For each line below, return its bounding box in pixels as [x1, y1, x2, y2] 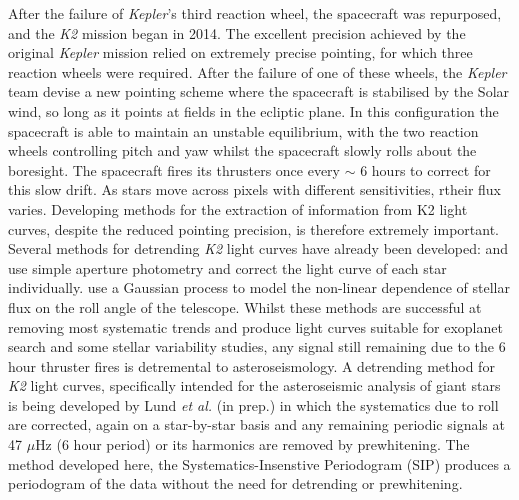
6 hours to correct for [360, 159, 491, 180]
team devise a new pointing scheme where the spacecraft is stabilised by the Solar [8, 81, 510, 102]
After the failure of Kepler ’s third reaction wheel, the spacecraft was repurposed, [8, 3, 502, 23]
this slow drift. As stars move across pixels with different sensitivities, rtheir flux [8, 179, 501, 200]
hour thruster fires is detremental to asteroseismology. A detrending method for [8, 355, 495, 376]
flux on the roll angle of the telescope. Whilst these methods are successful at [8, 296, 482, 317]
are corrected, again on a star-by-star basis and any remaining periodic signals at [8, 414, 505, 435]
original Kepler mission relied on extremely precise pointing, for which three [8, 42, 473, 63]
